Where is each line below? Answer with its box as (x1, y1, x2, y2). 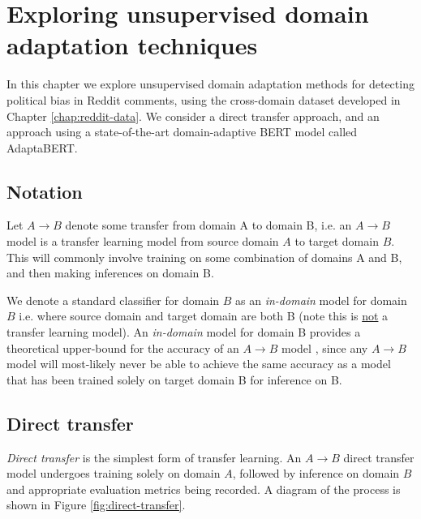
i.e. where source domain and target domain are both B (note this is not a (19, 307, 389, 324)
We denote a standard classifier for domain (6, 291, 220, 308)
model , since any (281, 339, 368, 356)
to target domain (294, 233, 379, 250)
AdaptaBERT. (6, 139, 78, 156)
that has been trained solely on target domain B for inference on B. (6, 371, 342, 388)
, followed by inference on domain (232, 465, 400, 482)
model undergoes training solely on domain (6, 465, 221, 482)
